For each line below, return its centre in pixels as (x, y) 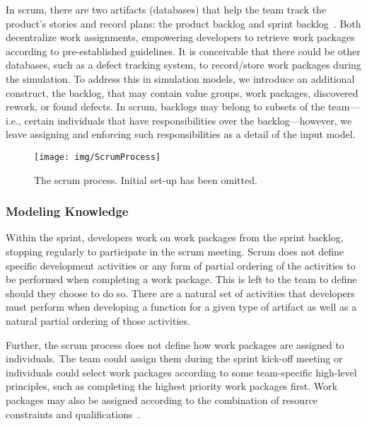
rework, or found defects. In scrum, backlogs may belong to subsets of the (165, 106)
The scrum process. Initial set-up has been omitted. (146, 179)
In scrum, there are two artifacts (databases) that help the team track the (166, 9)
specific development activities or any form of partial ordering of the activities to (181, 265)
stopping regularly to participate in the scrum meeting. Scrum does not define (175, 251)
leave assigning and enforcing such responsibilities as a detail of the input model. (181, 134)
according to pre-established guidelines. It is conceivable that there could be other (183, 51)
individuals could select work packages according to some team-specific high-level (181, 372)
